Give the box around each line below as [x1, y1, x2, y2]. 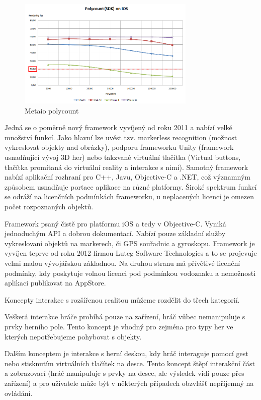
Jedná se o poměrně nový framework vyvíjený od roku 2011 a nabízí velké [5, 122, 232, 133]
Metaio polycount [25, 105, 79, 116]
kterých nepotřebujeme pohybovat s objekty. [5, 331, 142, 341]
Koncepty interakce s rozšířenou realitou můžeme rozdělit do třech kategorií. [5, 294, 240, 305]
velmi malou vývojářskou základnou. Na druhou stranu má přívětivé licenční [5, 257, 240, 268]
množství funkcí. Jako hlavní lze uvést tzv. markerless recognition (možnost [5, 132, 237, 142]
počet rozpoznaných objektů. [5, 201, 94, 211]
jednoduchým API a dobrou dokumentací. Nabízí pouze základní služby [5, 228, 226, 239]
